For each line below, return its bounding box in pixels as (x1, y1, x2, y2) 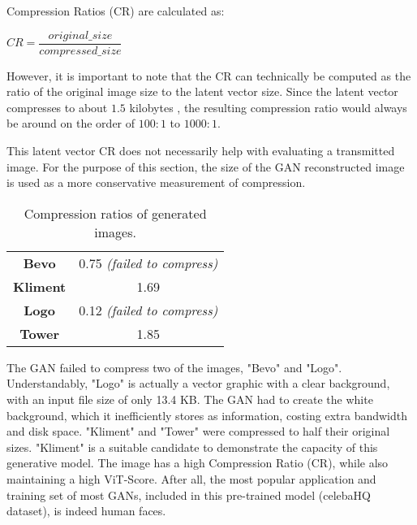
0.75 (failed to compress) (79, 253, 218, 272)
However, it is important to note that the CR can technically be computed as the (6, 67, 411, 84)
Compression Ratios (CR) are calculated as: (6, 2, 225, 19)
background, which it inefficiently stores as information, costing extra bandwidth (6, 406, 408, 423)
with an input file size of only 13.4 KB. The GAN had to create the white (6, 391, 373, 407)
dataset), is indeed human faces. (6, 502, 166, 519)
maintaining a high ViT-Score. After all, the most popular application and (6, 470, 376, 487)
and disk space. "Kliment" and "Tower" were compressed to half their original (6, 423, 390, 440)
